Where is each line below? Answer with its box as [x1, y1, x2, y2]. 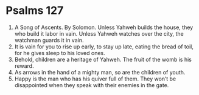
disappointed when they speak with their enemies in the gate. [14, 81, 169, 88]
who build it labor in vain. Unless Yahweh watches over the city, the [14, 30, 184, 37]
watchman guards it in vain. [14, 36, 84, 44]
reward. [14, 62, 34, 70]
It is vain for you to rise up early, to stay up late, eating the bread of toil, [14, 43, 194, 50]
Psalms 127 [5, 4, 64, 18]
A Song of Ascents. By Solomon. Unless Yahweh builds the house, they [14, 24, 194, 31]
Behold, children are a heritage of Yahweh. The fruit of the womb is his [14, 56, 192, 63]
